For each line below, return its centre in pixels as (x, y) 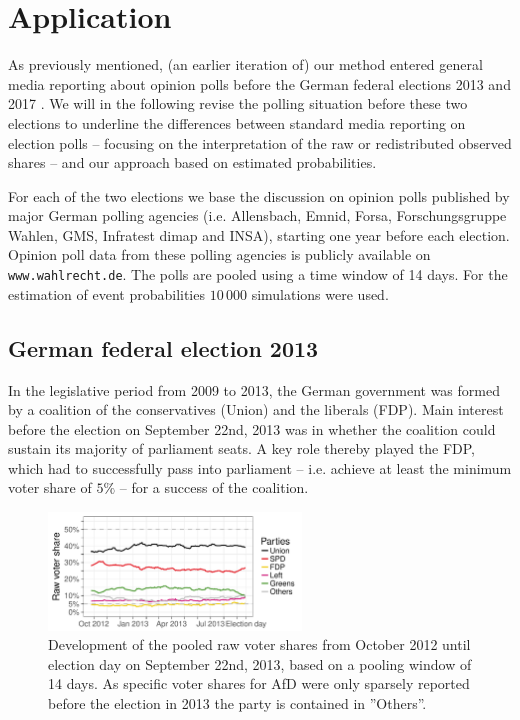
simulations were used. (320, 293)
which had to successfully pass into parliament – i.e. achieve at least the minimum (260, 467)
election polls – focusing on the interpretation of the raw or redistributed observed (260, 142)
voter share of (50, 487)
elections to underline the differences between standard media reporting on (237, 122)
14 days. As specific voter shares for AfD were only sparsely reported (259, 683)
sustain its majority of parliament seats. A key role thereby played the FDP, (242, 448)
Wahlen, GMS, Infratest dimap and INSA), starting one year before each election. (259, 234)
